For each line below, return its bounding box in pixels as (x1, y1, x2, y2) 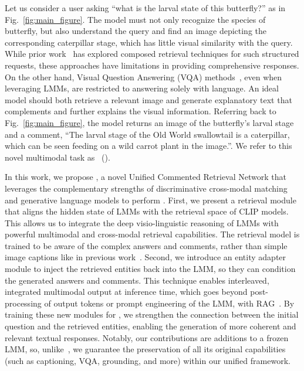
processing (5, 297, 42, 309)
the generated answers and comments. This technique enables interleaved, (5, 274, 269, 286)
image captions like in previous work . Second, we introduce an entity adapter (5, 251, 286, 263)
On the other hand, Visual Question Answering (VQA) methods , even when (5, 70, 282, 83)
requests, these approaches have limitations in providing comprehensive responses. (5, 59, 299, 71)
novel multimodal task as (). (5, 151, 110, 163)
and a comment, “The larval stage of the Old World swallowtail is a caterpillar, (5, 128, 290, 140)
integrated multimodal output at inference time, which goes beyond (5, 285, 248, 298)
